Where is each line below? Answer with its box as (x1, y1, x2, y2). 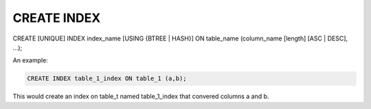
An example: (12, 56, 48, 64)
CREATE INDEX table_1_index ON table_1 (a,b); (27, 75, 187, 82)
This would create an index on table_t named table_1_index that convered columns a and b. (12, 93, 269, 101)
